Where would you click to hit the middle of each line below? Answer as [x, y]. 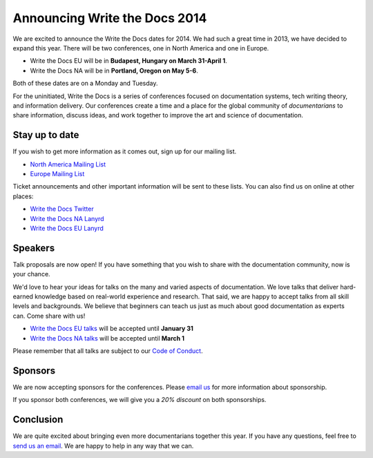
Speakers [34, 248]
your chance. [32, 274]
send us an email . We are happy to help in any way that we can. [103, 446]
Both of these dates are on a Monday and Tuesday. [85, 84]
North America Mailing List [68, 164]
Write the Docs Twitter [62, 209]
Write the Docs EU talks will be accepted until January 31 [112, 329]
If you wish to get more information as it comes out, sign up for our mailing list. [125, 151]
